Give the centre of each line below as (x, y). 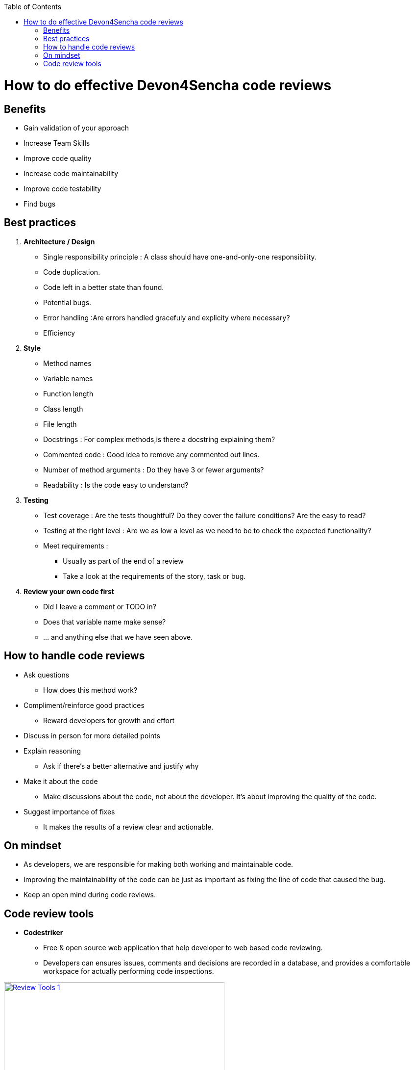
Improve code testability (62, 188)
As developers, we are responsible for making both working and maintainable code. (158, 864)
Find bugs (40, 204)
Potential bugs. (67, 302)
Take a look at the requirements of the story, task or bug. (154, 576)
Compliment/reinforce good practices (84, 705)
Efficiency (59, 333)
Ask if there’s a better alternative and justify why (121, 766)
